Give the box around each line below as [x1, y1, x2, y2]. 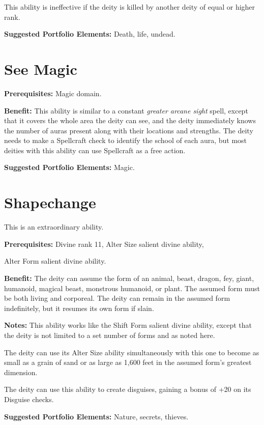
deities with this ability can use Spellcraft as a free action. [4, 145, 186, 155]
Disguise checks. [4, 393, 54, 404]
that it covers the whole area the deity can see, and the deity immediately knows [4, 115, 256, 126]
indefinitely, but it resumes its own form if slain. [4, 302, 154, 313]
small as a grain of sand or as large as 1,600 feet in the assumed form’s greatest [4, 357, 252, 367]
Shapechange [4, 192, 96, 213]
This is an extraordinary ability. [4, 221, 104, 232]
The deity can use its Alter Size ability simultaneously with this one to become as [4, 347, 259, 357]
